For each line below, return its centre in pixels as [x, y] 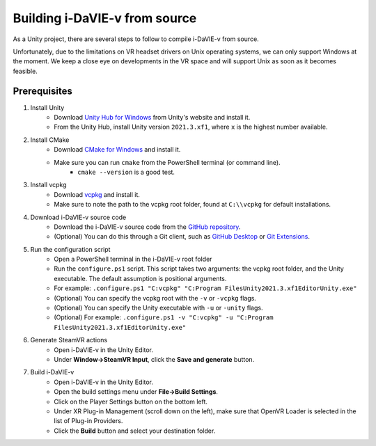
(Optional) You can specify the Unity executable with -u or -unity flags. [158, 308]
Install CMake [50, 140]
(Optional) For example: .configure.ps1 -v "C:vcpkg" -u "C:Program [164, 317]
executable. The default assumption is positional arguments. [140, 278]
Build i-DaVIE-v [52, 372]
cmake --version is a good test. [126, 172]
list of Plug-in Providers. [88, 421]
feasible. [25, 71]
